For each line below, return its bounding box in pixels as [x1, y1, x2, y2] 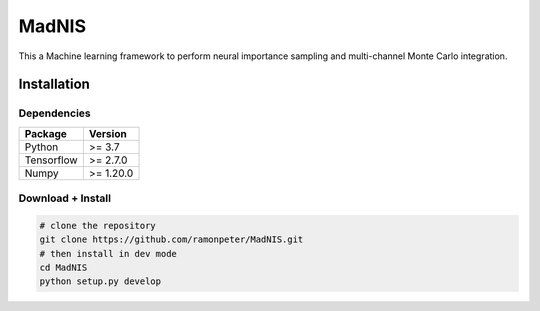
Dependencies [18, 106, 92, 120]
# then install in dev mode [39, 248, 177, 259]
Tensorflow [24, 153, 79, 167]
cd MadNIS [39, 262, 88, 274]
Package [24, 126, 67, 140]
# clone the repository [39, 220, 157, 231]
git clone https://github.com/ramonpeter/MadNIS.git [39, 234, 304, 245]
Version [88, 126, 127, 140]
